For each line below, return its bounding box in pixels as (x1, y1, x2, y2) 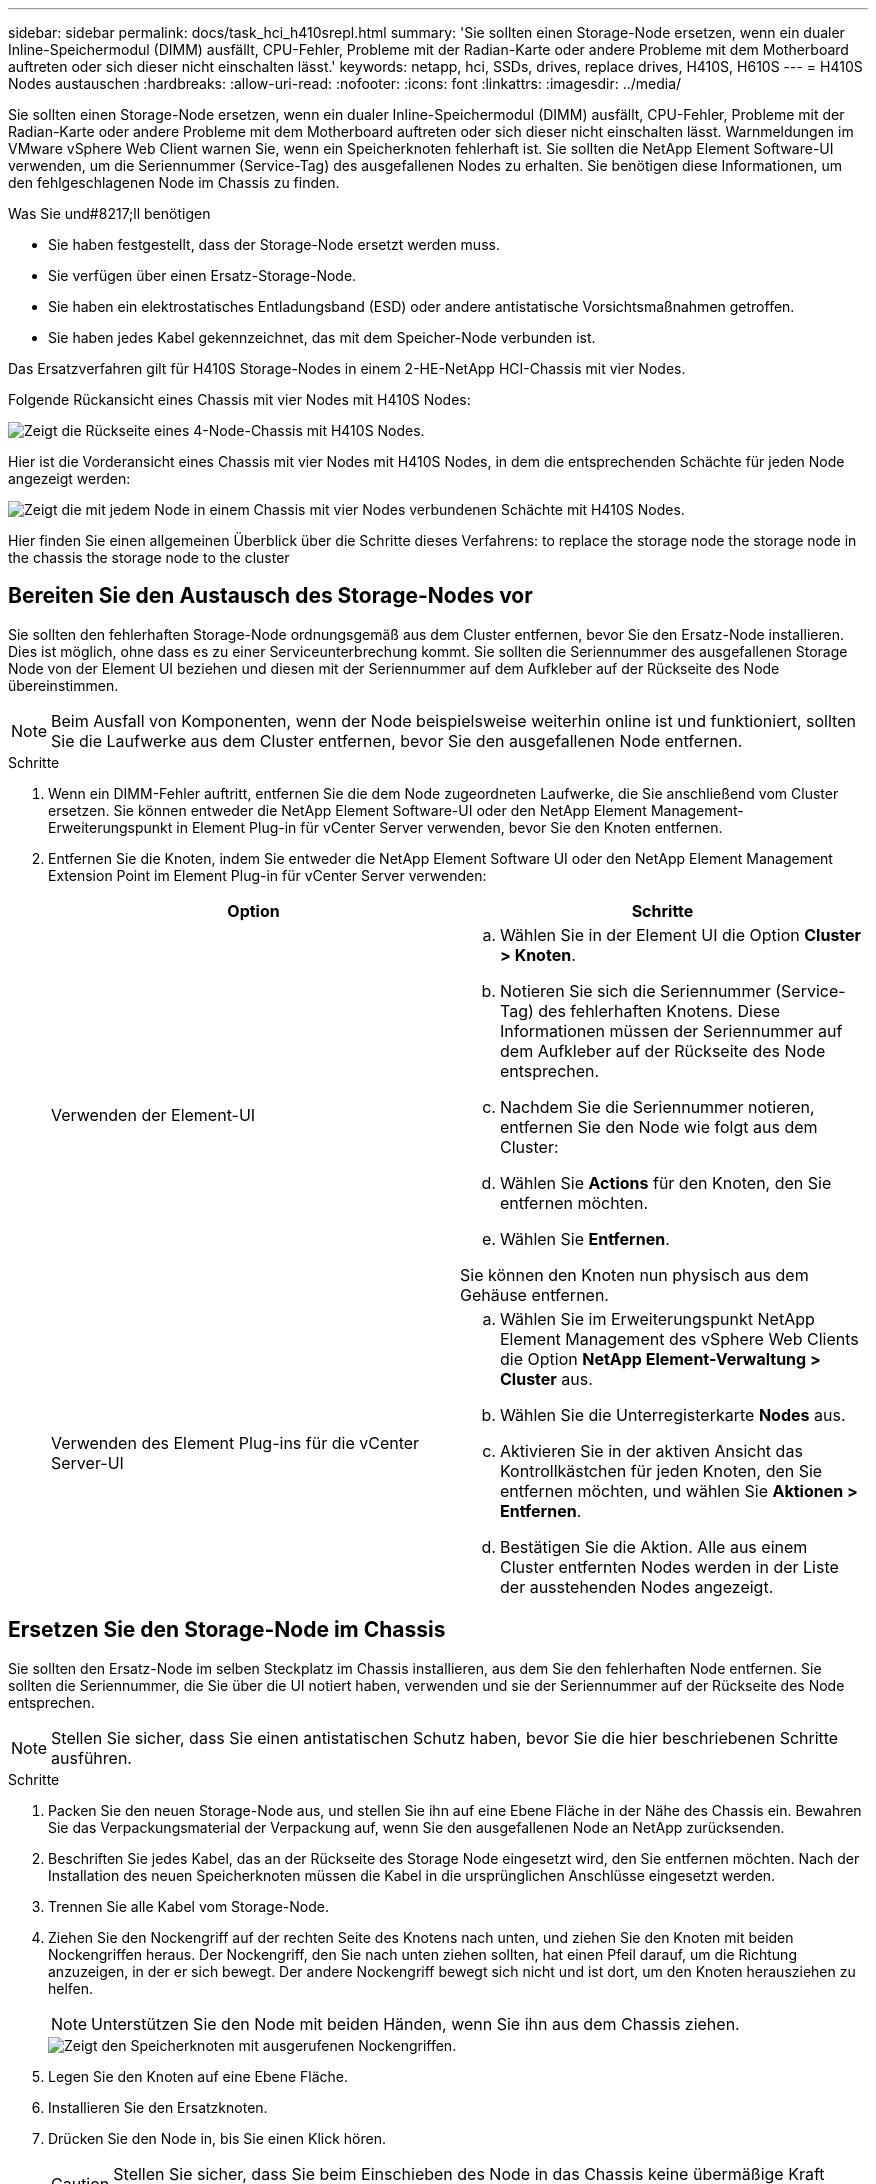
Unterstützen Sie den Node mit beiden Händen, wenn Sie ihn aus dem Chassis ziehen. (91, 2013, 740, 2034)
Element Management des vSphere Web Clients (500, 1328, 859, 1349)
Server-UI (51, 1452, 124, 1473)
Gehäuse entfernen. (460, 1284, 609, 1305)
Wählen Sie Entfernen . (500, 1228, 670, 1249)
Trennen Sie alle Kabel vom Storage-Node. (48, 1897, 329, 1915)
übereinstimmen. (8, 676, 119, 694)
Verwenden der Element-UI (51, 1104, 256, 1125)
